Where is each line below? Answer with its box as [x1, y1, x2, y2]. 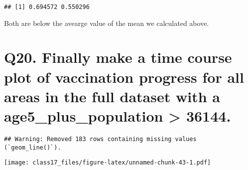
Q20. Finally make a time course [4, 47, 232, 67]
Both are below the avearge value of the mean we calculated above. [4, 17, 209, 28]
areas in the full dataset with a [4, 86, 220, 106]
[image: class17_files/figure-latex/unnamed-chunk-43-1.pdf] [4, 159, 211, 167]
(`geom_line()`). [4, 144, 61, 151]
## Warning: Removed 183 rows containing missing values [4, 135, 197, 143]
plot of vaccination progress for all [4, 66, 244, 87]
